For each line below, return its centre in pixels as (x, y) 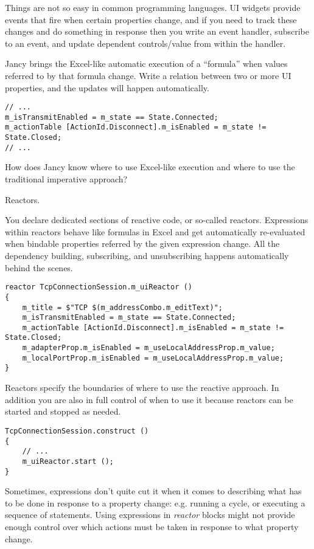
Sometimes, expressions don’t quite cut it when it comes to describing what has (153, 491)
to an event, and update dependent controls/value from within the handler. (145, 43)
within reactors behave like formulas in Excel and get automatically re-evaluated (155, 231)
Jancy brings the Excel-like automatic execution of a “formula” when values (146, 64)
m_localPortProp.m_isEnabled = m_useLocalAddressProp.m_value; (153, 358)
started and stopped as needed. (63, 411)
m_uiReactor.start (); (68, 461)
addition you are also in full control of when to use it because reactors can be (149, 399)
